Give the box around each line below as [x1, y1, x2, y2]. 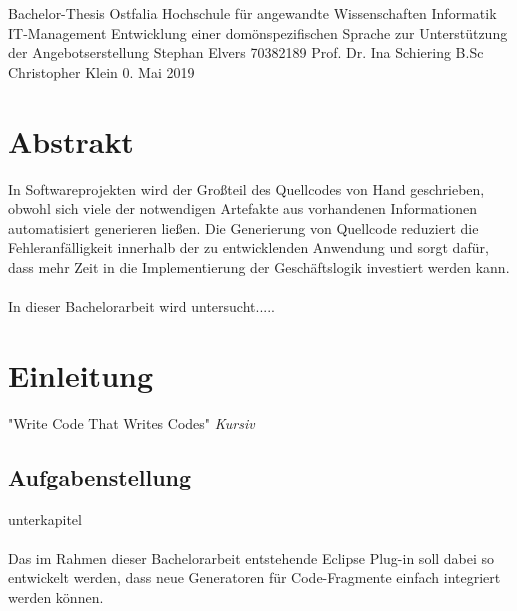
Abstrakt [8, 120, 134, 161]
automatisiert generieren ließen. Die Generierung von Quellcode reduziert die [8, 217, 479, 238]
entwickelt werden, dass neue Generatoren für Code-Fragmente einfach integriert [8, 567, 501, 588]
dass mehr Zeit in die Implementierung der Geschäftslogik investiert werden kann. [8, 256, 510, 277]
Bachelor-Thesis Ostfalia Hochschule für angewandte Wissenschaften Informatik [8, 3, 497, 23]
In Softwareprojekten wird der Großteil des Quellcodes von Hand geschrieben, [8, 178, 485, 199]
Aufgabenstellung [8, 461, 192, 492]
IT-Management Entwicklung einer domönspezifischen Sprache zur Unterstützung [8, 22, 508, 43]
